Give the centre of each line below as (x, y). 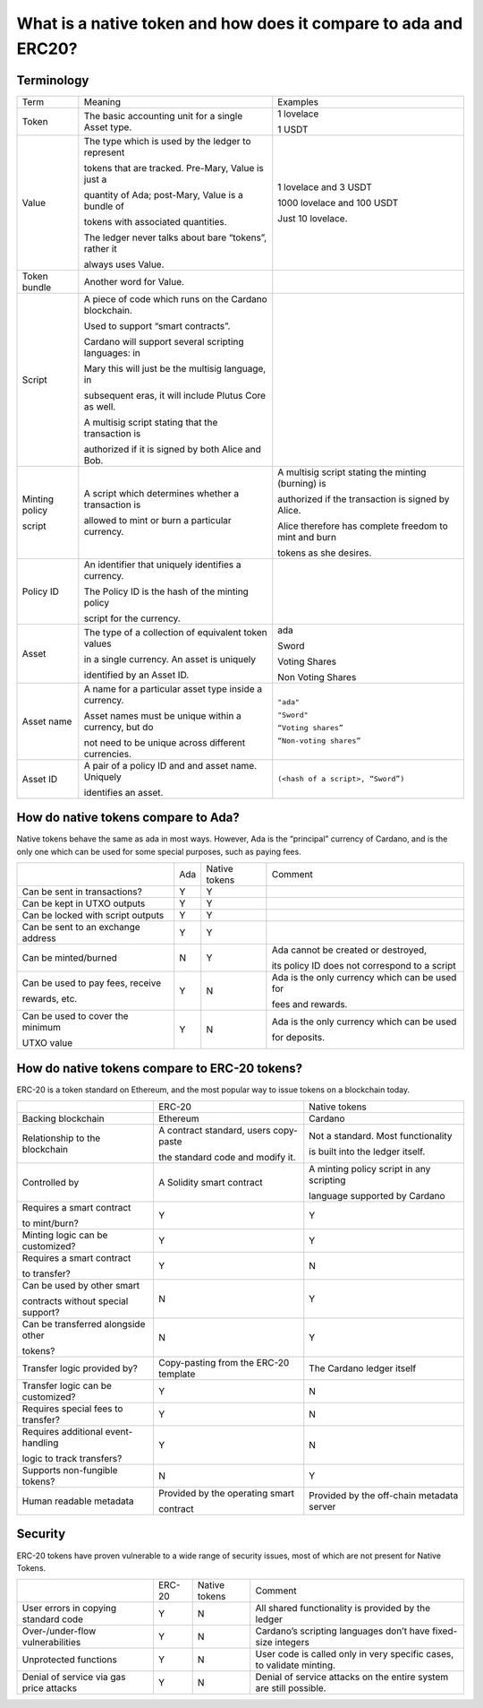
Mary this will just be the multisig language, (175, 368)
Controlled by (51, 1183)
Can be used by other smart (81, 1286)
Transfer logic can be (67, 1386)
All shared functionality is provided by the (343, 1609)
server (322, 1507)
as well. (100, 406)
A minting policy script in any (370, 1169)
